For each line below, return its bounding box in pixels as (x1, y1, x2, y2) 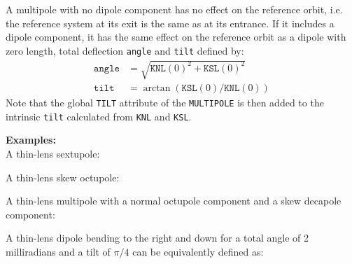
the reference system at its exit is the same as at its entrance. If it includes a (6, 15, 335, 30)
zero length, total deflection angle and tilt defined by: (6, 43, 244, 57)
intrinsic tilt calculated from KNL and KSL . (6, 109, 192, 123)
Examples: (6, 132, 56, 147)
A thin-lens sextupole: (6, 146, 100, 160)
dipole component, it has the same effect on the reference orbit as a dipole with (6, 29, 346, 44)
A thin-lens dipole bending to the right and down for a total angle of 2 (6, 230, 309, 245)
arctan (143, 83, 171, 94)
